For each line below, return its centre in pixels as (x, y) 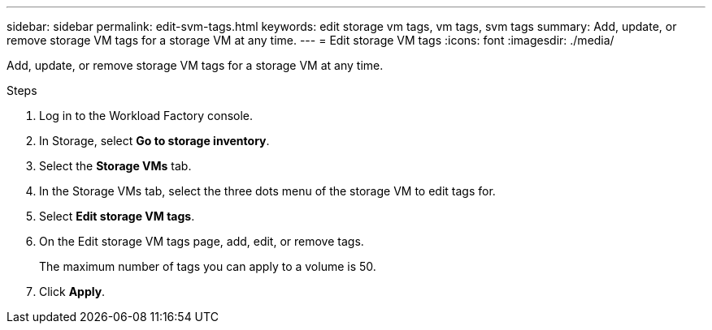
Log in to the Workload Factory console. (146, 116)
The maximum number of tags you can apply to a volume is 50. (208, 266)
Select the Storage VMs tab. (115, 166)
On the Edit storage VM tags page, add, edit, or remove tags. (202, 241)
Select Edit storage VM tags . (117, 216)
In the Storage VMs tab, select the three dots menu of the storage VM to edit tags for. (267, 191)
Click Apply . (72, 291)
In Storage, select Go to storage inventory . (154, 141)
